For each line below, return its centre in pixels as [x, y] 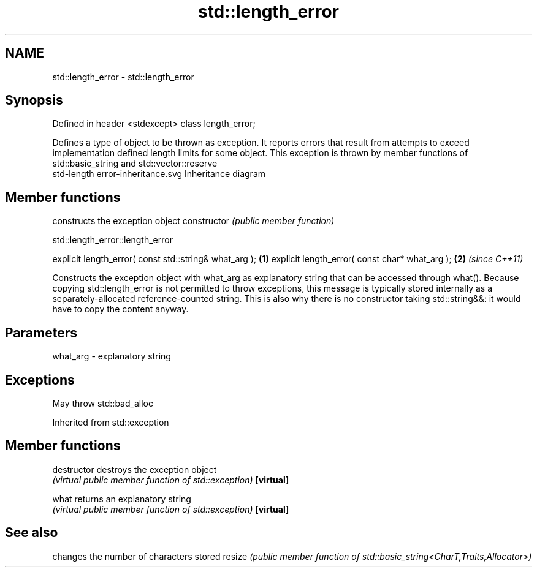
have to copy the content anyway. [120, 309]
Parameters [41, 333]
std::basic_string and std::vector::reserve [135, 164]
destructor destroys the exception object [135, 469]
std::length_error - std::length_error [123, 77]
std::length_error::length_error [112, 240]
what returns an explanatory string [122, 499]
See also [32, 533]
